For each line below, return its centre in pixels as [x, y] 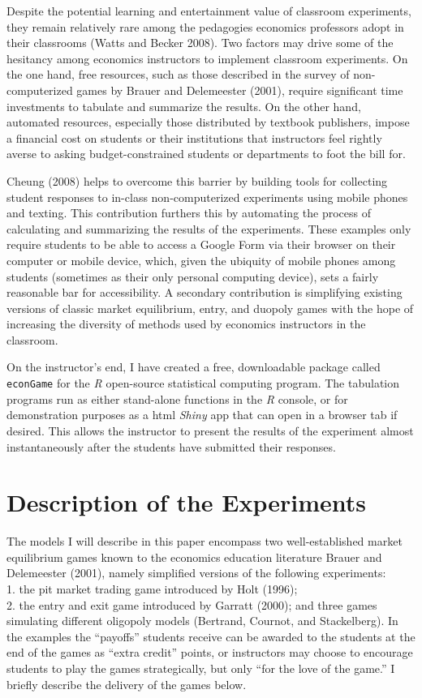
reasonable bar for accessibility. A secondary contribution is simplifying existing [205, 292]
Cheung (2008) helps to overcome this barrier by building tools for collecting [197, 180]
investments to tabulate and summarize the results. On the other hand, [184, 106]
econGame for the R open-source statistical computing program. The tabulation [203, 383]
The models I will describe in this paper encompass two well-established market [205, 541]
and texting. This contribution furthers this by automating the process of [189, 213]
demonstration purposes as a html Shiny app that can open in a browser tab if [202, 415]
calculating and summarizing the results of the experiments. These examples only [209, 228]
